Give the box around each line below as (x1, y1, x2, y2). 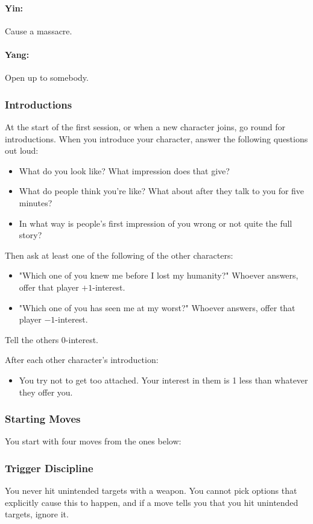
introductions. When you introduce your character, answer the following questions (5, 132, 308, 145)
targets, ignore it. (5, 508, 69, 520)
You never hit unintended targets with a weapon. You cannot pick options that (5, 484, 297, 497)
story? (19, 229, 42, 241)
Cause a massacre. (5, 24, 72, 37)
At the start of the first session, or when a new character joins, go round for (5, 121, 286, 133)
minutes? (19, 196, 52, 209)
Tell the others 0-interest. (5, 333, 98, 346)
